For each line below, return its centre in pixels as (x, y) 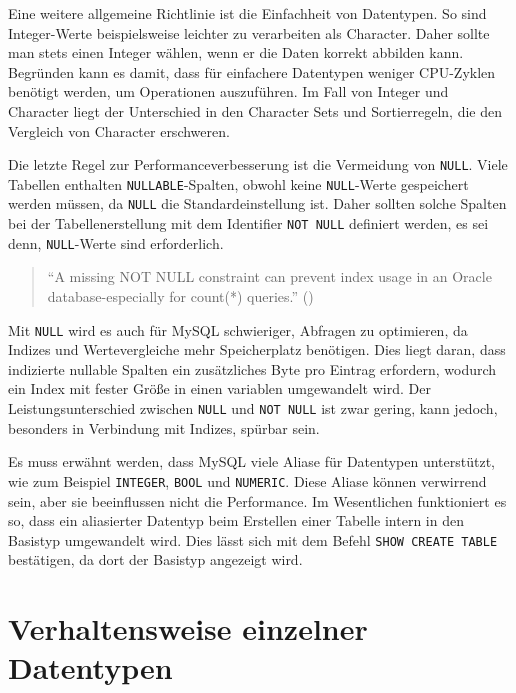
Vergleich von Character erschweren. (119, 130)
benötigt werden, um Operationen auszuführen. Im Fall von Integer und (228, 91)
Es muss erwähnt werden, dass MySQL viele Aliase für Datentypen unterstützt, (251, 461)
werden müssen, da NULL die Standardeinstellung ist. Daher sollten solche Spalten (257, 203)
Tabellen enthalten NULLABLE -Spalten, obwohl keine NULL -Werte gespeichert (238, 183)
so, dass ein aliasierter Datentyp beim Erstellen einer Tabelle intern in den (236, 520)
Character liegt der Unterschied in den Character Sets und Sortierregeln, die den (255, 110)
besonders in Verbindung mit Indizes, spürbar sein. (164, 427)
